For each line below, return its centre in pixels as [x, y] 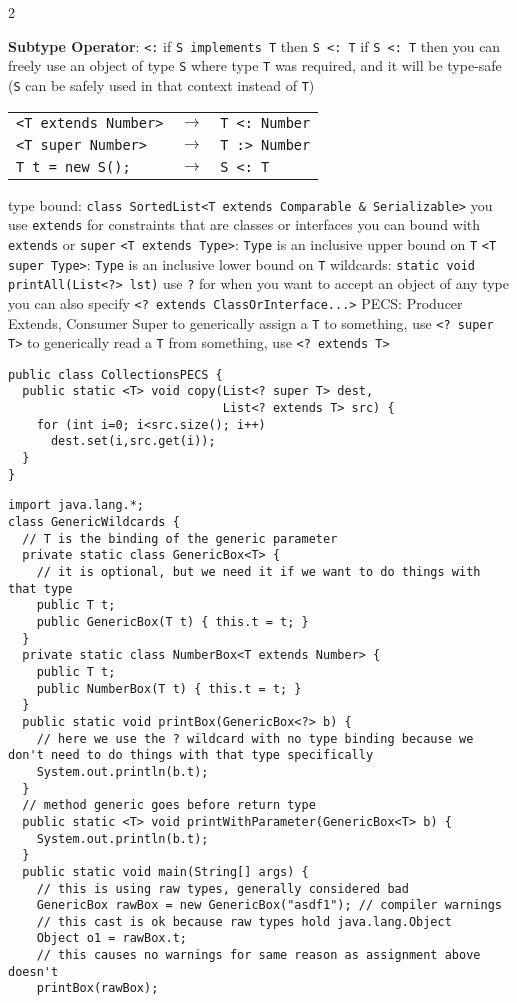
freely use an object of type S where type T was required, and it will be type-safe [255, 65]
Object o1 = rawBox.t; [111, 938]
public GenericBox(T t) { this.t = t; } [172, 622]
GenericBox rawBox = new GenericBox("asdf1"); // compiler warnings [269, 905]
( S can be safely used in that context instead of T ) [161, 84]
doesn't [33, 971]
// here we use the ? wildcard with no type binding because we [255, 738]
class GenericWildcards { [94, 522]
